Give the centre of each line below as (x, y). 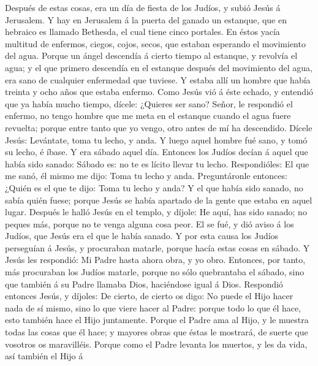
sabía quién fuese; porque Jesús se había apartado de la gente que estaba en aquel (159, 200)
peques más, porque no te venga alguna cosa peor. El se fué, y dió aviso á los (150, 223)
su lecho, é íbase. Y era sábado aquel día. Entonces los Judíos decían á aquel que (157, 152)
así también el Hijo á (44, 356)
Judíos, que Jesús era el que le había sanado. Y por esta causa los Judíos (142, 236)
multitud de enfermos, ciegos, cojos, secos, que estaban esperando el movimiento (155, 43)
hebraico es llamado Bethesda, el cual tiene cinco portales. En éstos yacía (142, 32)
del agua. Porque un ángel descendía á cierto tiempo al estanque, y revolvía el (151, 55)
